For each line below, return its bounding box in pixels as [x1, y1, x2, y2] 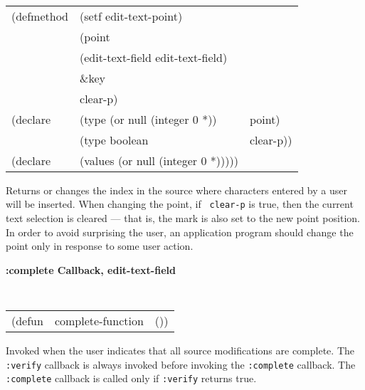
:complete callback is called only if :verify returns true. [6, 371, 257, 386]
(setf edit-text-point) [80, 7, 183, 24]
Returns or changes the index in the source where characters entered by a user [6, 182, 347, 197]
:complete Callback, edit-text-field [6, 262, 176, 277]
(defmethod [11, 7, 69, 24]
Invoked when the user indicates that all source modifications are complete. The [6, 342, 354, 357]
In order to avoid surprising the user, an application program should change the [6, 224, 354, 239]
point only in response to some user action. [6, 238, 194, 253]
